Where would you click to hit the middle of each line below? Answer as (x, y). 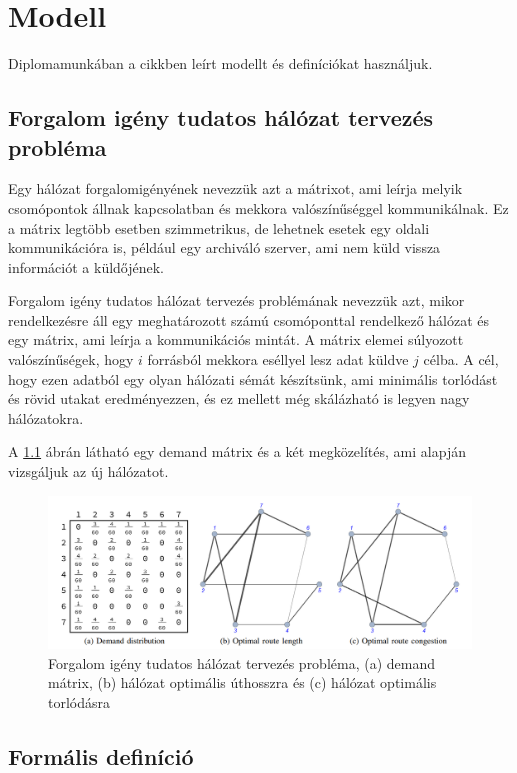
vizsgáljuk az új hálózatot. (88, 471)
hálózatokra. (46, 417)
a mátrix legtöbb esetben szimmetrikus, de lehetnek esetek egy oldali (219, 227)
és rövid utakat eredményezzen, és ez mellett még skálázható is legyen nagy (239, 398)
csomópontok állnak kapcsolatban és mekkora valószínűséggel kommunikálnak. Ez (258, 207)
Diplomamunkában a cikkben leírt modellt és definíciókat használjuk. (220, 63)
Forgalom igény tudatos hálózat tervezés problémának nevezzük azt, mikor (236, 300)
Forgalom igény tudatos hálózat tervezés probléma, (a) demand (242, 662)
